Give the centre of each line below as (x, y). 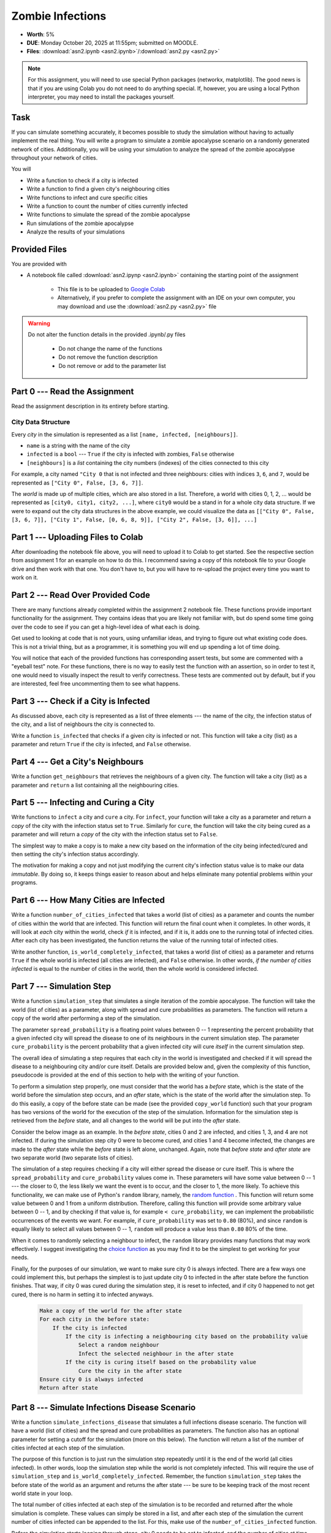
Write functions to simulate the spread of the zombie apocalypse (108, 215)
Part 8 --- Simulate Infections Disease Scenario (104, 1407)
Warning (39, 323)
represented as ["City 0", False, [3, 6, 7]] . (77, 483)
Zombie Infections (59, 16)
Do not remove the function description (108, 357)
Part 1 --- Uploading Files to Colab (77, 537)
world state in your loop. (42, 1493)
